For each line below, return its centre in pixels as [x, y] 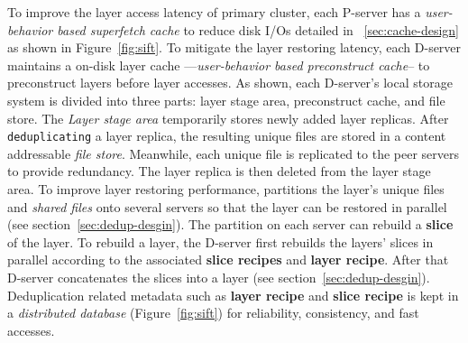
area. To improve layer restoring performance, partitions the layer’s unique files [226, 189]
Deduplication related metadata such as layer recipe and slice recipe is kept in [233, 295]
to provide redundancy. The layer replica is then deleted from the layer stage [219, 171]
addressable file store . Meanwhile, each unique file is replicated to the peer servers [234, 153]
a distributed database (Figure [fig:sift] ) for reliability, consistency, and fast [213, 313]
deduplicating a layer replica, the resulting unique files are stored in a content [227, 136]
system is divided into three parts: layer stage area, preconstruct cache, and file [226, 100]
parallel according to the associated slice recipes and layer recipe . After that [228, 260]
